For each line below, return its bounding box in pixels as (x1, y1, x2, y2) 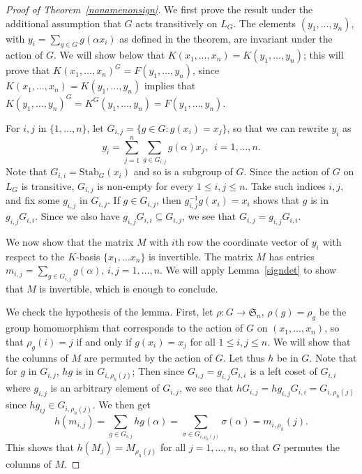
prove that (6, 63, 50, 77)
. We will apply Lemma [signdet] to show (160, 262, 337, 277)
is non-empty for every (97, 178, 194, 193)
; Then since (132, 364, 185, 378)
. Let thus (223, 350, 265, 364)
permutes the (283, 440, 340, 454)
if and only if (76, 334, 132, 348)
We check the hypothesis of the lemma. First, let (6, 304, 213, 319)
